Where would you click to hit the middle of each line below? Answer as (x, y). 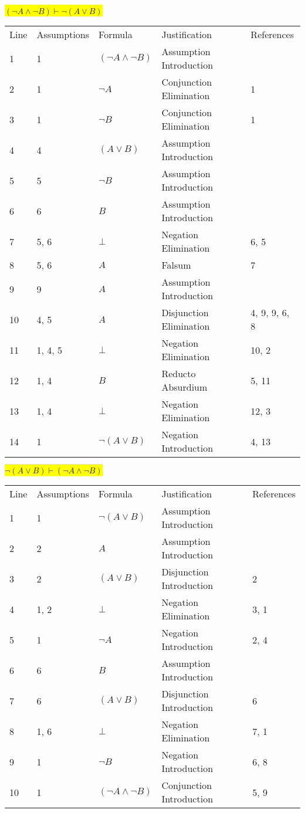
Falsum (176, 265)
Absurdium (184, 387)
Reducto (179, 373)
